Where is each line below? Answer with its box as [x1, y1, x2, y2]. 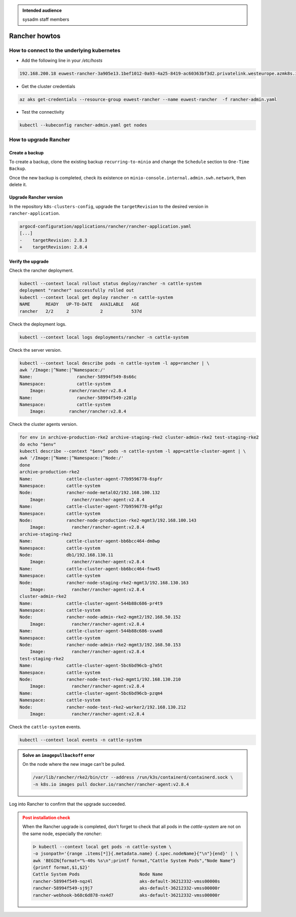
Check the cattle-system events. [9, 724, 81, 730]
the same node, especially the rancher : [22, 831, 102, 836]
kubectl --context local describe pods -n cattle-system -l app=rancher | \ [19, 360, 210, 366]
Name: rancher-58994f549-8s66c [19, 374, 137, 380]
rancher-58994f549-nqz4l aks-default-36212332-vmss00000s [33, 878, 221, 884]
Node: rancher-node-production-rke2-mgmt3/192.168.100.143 [19, 517, 197, 523]
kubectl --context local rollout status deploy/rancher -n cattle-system [19, 281, 202, 287]
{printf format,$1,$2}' [33, 865, 91, 870]
